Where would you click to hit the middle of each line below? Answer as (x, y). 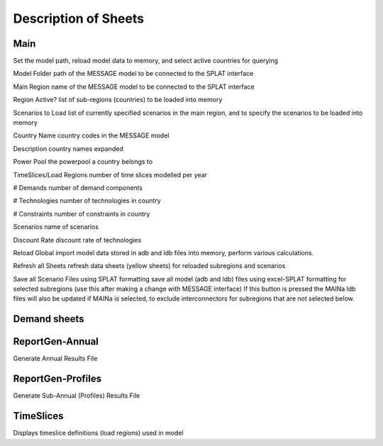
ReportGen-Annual (56, 341)
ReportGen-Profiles (57, 379)
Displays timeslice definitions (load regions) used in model (98, 433)
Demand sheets (49, 319)
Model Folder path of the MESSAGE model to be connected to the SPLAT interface (133, 74)
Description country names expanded (68, 148)
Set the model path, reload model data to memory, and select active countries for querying (145, 61)
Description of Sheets (79, 18)
